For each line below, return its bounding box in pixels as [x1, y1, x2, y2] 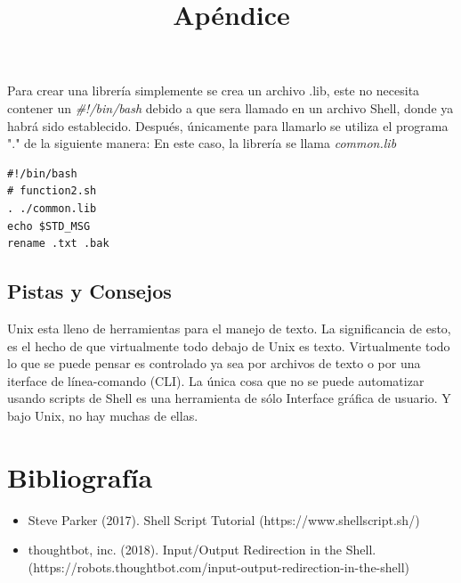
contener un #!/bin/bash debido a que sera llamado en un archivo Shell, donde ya [7, 98, 454, 117]
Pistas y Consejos [7, 277, 172, 305]
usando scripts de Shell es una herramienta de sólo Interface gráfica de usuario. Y [7, 389, 451, 407]
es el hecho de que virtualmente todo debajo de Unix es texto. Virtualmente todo [7, 336, 450, 355]
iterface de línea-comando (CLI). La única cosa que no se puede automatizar [7, 371, 425, 390]
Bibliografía [7, 458, 153, 495]
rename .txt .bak [7, 237, 109, 250]
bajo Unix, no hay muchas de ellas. [7, 406, 198, 424]
